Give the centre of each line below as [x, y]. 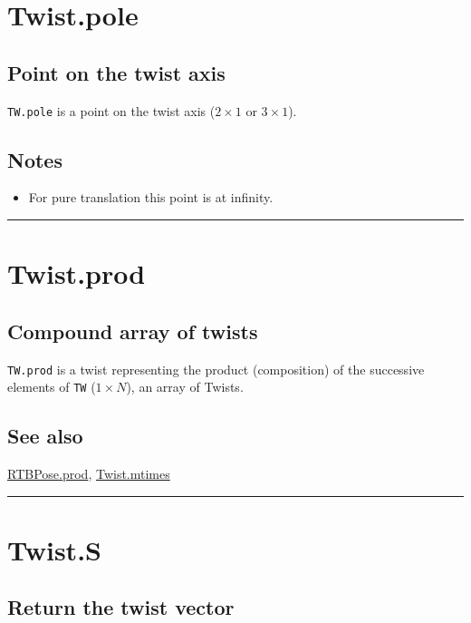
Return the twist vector [121, 607]
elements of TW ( [52, 387]
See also [45, 436]
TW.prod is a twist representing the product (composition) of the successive [216, 369]
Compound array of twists [133, 331]
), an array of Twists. [185, 387]
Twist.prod [77, 273]
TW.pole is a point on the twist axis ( [111, 110]
